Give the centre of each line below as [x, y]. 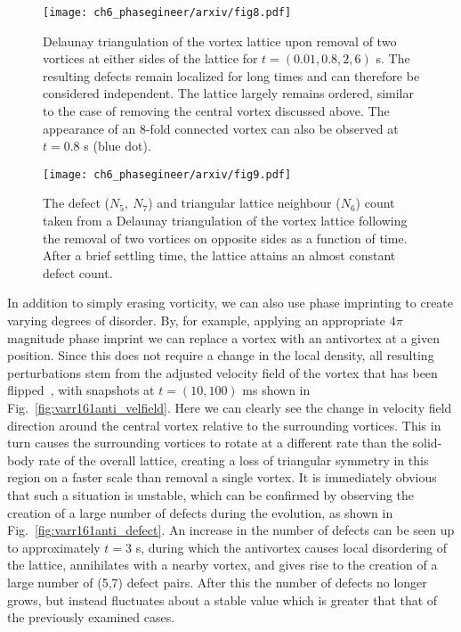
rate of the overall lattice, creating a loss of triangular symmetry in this [234, 460]
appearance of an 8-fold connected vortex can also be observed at [221, 128]
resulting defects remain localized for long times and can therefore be [231, 75]
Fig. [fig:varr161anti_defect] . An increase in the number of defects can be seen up [231, 530]
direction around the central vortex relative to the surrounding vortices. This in [224, 425]
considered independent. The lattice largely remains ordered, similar [228, 93]
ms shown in [276, 390]
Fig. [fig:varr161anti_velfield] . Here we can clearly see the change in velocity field [230, 407]
